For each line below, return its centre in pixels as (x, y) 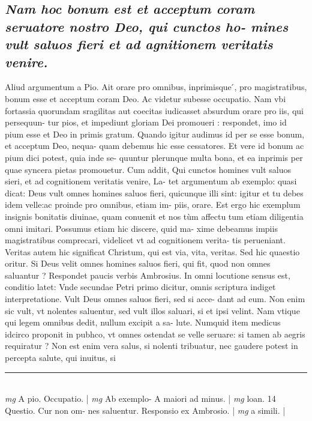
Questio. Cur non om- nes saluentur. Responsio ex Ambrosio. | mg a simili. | (145, 410)
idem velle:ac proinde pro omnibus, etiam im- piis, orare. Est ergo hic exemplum (153, 204)
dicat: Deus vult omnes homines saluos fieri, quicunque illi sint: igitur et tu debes (154, 192)
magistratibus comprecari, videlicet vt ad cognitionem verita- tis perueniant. (145, 240)
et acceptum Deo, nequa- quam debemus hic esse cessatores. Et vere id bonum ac (154, 146)
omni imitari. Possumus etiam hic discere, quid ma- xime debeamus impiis (141, 228)
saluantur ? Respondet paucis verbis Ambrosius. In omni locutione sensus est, (148, 275)
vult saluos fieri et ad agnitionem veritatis (139, 44)
